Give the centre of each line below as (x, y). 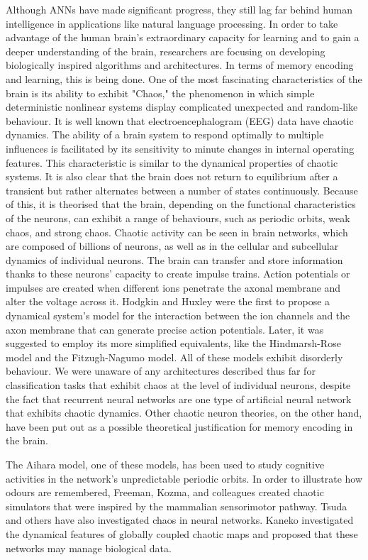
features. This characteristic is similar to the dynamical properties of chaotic (172, 162)
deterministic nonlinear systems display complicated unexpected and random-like (182, 107)
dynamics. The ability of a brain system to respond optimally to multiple (165, 134)
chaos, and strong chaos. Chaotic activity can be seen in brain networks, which (177, 232)
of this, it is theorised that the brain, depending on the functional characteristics (181, 204)
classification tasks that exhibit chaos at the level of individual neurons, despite (178, 385)
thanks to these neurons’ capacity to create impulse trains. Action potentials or (178, 274)
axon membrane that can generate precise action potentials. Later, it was (165, 329)
